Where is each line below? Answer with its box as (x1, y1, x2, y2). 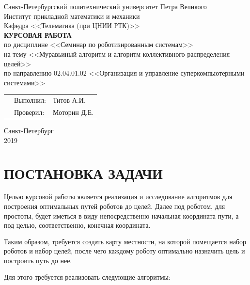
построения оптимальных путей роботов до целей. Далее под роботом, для (4, 201, 225, 211)
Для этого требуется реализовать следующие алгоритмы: (4, 271, 171, 282)
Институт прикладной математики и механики (4, 11, 140, 21)
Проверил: (14, 107, 45, 117)
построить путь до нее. (4, 255, 72, 265)
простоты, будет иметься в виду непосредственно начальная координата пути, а (4, 210, 239, 221)
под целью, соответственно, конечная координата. (4, 220, 151, 230)
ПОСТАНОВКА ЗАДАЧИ (4, 163, 163, 183)
